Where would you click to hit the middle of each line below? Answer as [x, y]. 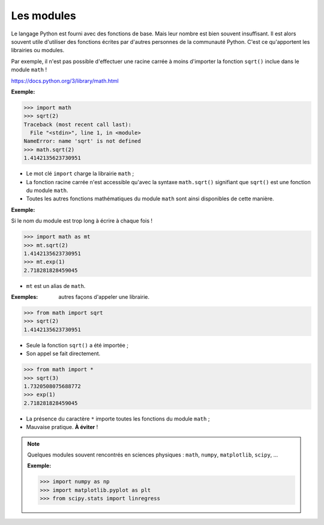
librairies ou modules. [38, 50]
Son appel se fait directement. [63, 353]
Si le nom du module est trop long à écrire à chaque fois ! [82, 221]
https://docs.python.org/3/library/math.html [65, 80]
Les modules [43, 16]
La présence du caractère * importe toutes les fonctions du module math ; [118, 418]
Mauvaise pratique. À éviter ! [62, 427]
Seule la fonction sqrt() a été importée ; [77, 345]
